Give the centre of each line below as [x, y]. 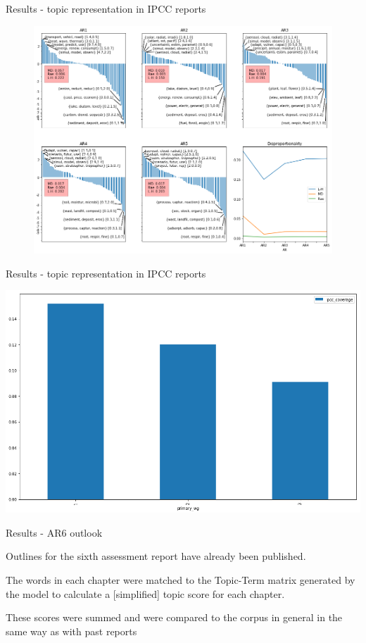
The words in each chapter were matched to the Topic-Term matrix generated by [181, 580]
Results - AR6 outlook [54, 532]
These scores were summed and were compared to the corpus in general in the [174, 617]
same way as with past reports [71, 631]
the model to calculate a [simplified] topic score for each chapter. [145, 593]
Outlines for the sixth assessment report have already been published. [156, 556]
